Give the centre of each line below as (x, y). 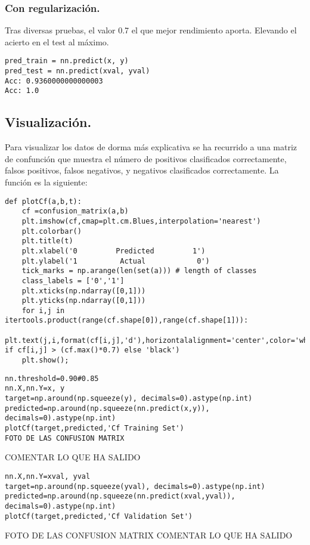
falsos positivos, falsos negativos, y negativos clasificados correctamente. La (142, 170)
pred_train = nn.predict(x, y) (67, 61)
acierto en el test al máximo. (57, 41)
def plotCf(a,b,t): (43, 201)
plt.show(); (45, 360)
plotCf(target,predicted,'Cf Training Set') (94, 428)
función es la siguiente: (46, 182)
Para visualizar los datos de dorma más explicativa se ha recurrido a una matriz (151, 147)
